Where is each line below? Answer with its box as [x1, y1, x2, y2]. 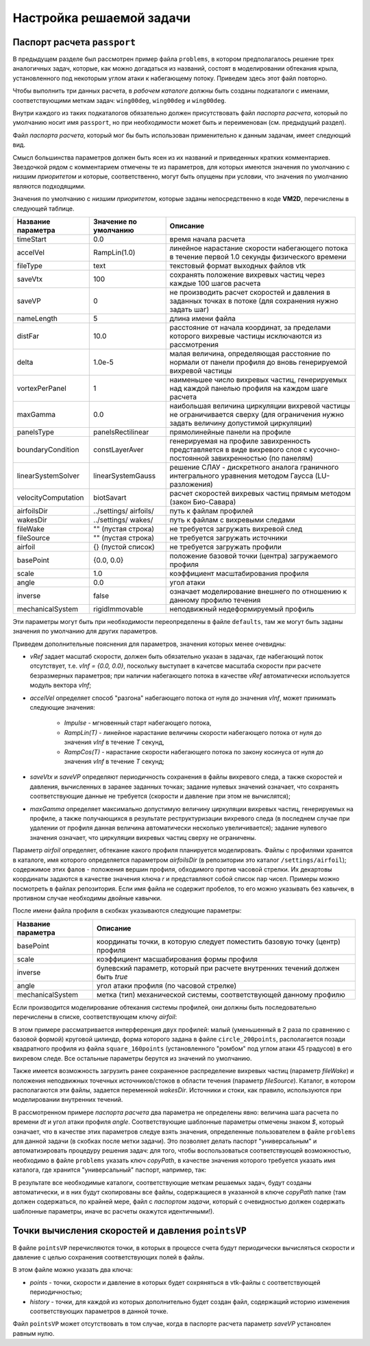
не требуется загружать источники [169, 533, 288, 542]
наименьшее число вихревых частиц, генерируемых [169, 374, 347, 384]
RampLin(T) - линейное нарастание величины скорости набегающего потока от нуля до [64, 728, 322, 736]
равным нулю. [12, 1329, 55, 1337]
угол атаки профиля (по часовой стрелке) [96, 981, 236, 990]
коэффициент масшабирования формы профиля [96, 954, 258, 963]
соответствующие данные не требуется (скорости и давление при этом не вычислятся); [29, 792, 291, 800]
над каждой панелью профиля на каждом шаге [169, 383, 328, 393]
